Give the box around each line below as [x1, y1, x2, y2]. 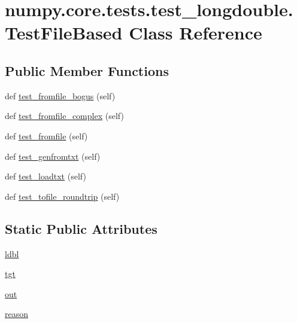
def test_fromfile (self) [5, 129, 88, 142]
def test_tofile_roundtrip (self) [5, 190, 120, 202]
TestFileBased [5, 20, 123, 45]
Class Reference [129, 20, 262, 45]
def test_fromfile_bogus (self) [5, 89, 116, 102]
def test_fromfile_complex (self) [5, 109, 124, 122]
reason [5, 307, 29, 320]
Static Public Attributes [5, 219, 157, 237]
